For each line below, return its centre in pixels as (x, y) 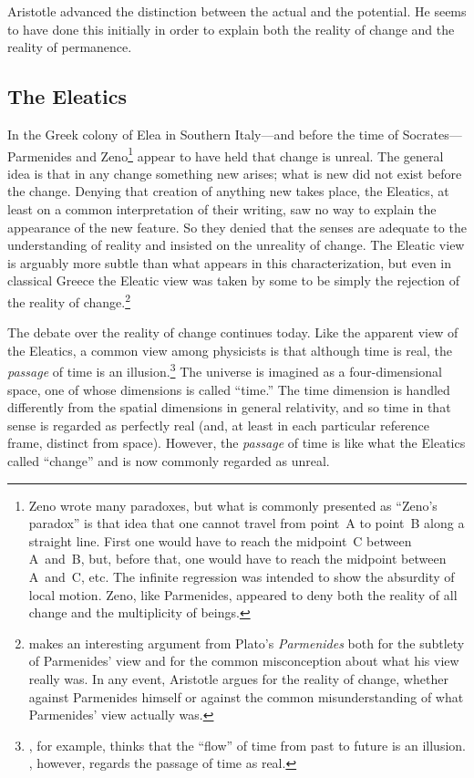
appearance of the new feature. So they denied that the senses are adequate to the (237, 227)
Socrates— (432, 134)
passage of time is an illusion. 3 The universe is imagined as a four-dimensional (225, 370)
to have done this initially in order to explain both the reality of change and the (231, 29)
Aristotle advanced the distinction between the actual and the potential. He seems (237, 11)
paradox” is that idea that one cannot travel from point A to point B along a (247, 523)
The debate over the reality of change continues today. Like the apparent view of (233, 332)
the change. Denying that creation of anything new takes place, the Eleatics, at (228, 191)
